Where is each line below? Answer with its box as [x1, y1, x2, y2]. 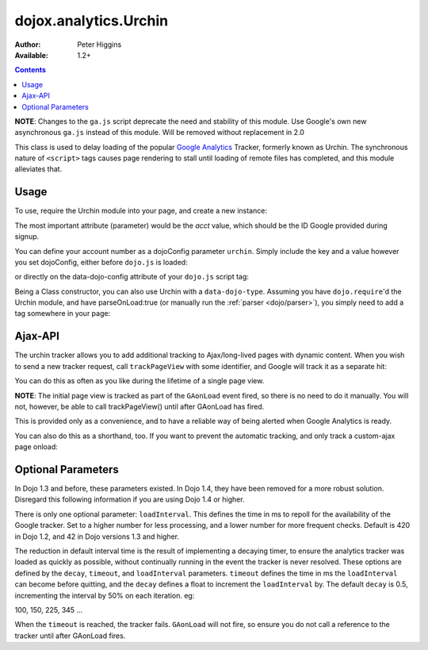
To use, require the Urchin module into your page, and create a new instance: [14, 206, 267, 216]
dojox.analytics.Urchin [14, 12, 169, 29]
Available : [14, 50, 49, 60]
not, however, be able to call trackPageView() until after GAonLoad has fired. [14, 402, 265, 411]
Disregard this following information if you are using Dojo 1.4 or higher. [14, 494, 245, 504]
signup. [14, 232, 40, 241]
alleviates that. [14, 164, 63, 174]
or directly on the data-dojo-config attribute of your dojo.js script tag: [14, 272, 250, 282]
